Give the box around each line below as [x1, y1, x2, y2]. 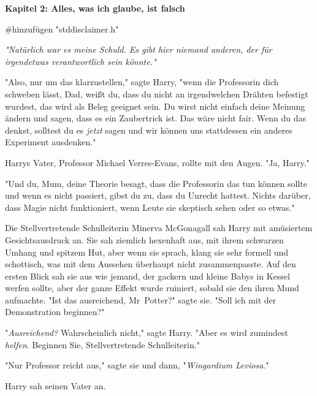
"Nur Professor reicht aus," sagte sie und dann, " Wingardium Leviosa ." [5, 359, 269, 371]
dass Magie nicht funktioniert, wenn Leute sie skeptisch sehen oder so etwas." [5, 200, 295, 213]
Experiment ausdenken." [5, 135, 96, 148]
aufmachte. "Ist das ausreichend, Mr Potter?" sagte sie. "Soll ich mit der [5, 293, 277, 306]
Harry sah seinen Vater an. [5, 379, 106, 392]
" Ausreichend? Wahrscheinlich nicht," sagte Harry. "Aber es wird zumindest [5, 326, 288, 339]
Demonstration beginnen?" [5, 305, 105, 318]
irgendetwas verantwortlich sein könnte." [5, 55, 156, 67]
